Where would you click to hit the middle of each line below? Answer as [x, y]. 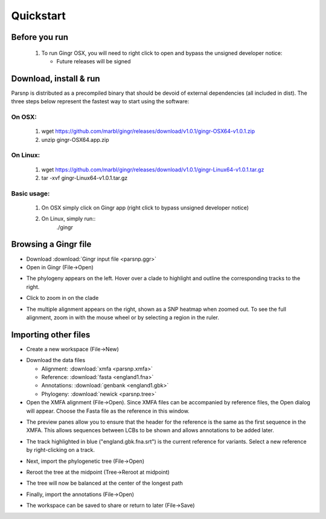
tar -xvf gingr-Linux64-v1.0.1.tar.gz [85, 177]
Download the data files [56, 360]
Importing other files [51, 335]
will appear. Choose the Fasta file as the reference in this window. [108, 411]
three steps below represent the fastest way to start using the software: [100, 101]
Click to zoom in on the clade [62, 298]
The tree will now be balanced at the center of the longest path [105, 483]
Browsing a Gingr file [51, 244]
